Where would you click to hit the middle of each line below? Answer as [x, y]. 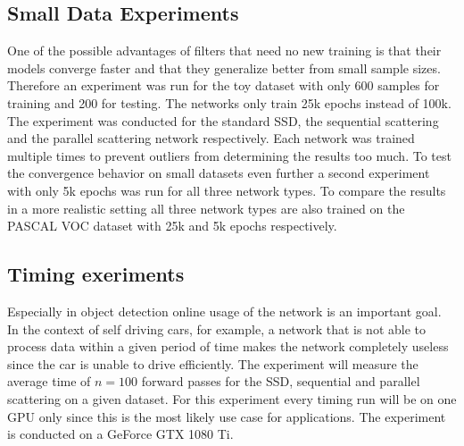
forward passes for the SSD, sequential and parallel [281, 381]
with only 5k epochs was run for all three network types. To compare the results [227, 190]
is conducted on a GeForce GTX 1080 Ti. [120, 434]
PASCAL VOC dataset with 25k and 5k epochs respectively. [172, 226]
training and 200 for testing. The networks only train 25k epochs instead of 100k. [229, 102]
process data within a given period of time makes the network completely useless [228, 346]
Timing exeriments [96, 274]
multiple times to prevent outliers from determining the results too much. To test [229, 155]
